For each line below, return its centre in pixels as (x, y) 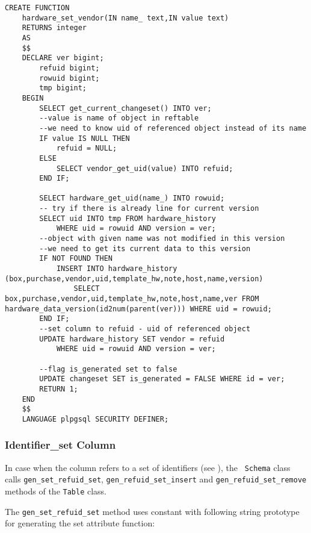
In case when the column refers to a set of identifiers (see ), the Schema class (148, 467)
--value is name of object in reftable (119, 118)
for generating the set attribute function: (80, 523)
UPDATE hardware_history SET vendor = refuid (132, 339)
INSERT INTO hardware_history (117, 269)
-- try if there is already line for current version (149, 209)
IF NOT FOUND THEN (76, 259)
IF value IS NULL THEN (85, 138)
